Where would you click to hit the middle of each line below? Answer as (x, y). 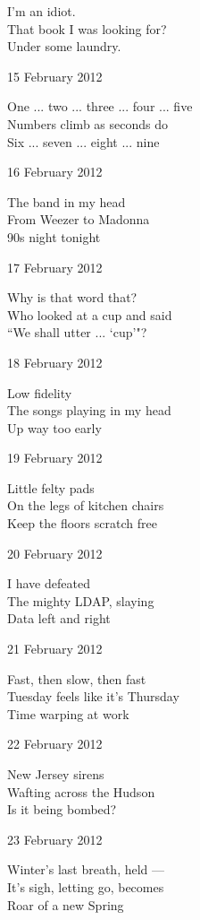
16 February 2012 (55, 172)
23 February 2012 (55, 839)
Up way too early (54, 427)
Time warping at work (68, 713)
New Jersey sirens (56, 774)
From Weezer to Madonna (79, 219)
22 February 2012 (55, 744)
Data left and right (59, 618)
